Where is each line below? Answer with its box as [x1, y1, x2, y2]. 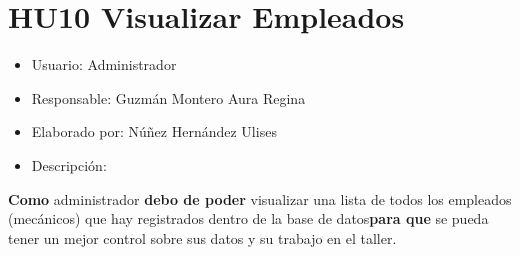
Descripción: [31, 154, 107, 175]
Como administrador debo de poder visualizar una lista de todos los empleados [8, 188, 512, 209]
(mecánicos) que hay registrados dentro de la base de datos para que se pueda [8, 208, 489, 229]
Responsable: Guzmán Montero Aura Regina [31, 87, 306, 108]
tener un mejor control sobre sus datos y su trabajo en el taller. [8, 227, 397, 248]
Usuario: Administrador [31, 54, 177, 75]
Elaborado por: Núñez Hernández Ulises [31, 121, 277, 142]
